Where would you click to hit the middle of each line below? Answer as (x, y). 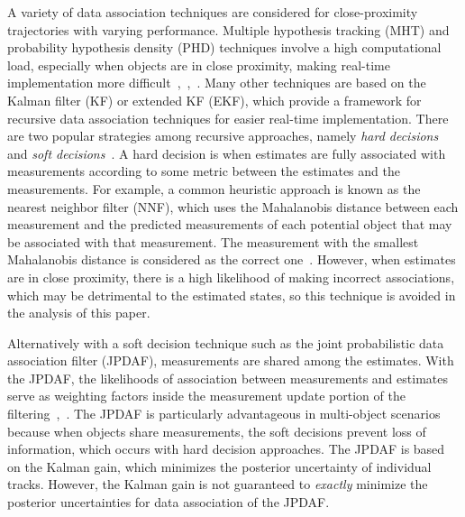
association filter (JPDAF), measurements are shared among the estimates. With (231, 360)
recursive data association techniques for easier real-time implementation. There (228, 118)
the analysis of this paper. (79, 313)
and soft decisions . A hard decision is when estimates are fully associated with (227, 153)
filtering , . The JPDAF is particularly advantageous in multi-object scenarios (224, 414)
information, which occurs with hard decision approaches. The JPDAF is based (226, 449)
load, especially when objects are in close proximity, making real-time (199, 65)
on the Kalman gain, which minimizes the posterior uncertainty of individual (219, 466)
